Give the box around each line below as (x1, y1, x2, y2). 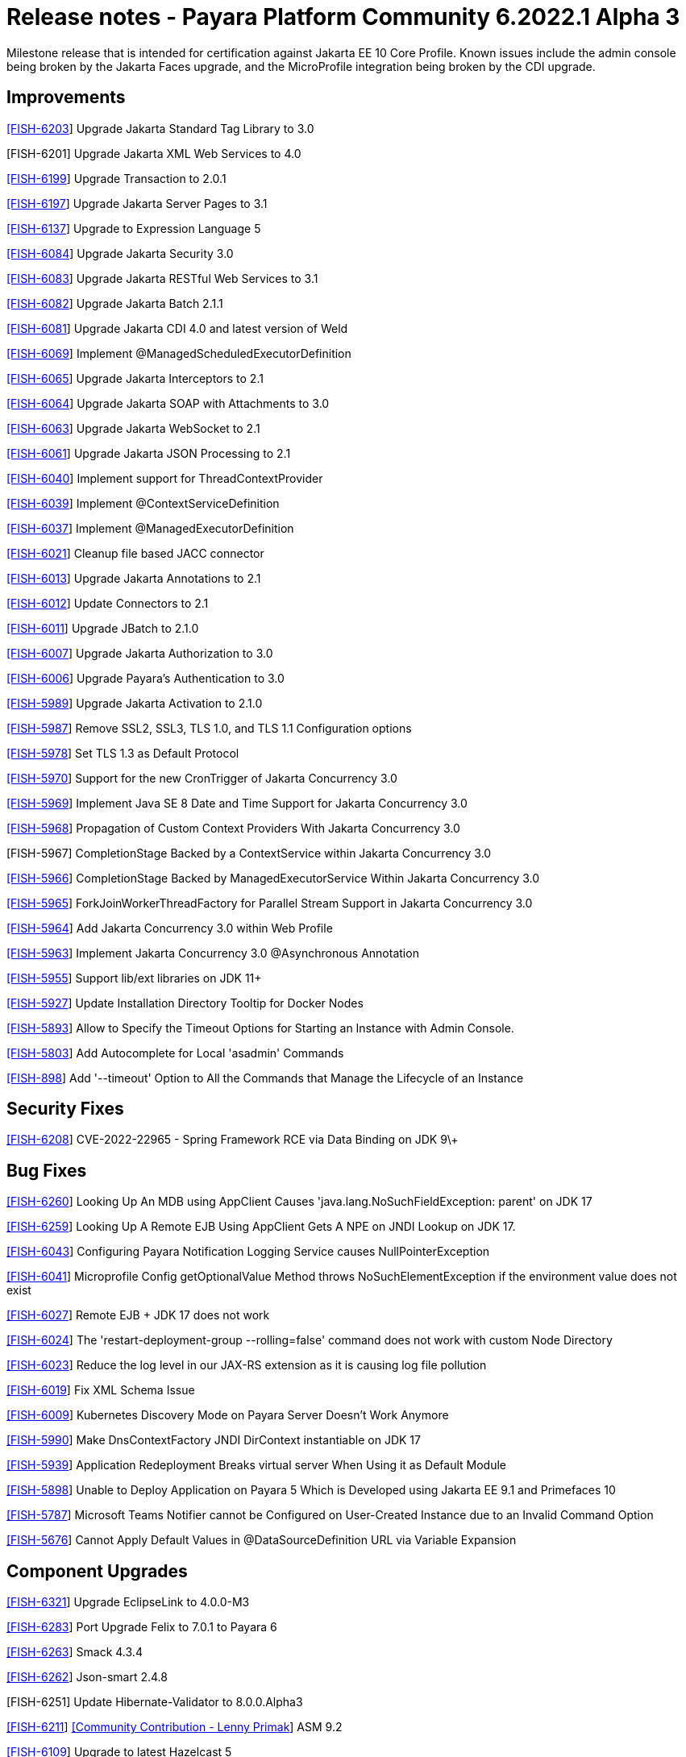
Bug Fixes (6, 1160, 87, 1181)
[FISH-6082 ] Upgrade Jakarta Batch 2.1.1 (6, 296, 223, 310)
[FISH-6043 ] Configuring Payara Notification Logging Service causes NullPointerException (6, 1244, 490, 1259)
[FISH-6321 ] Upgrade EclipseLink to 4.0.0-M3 (6, 1595, 250, 1610)
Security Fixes (6, 1099, 124, 1119)
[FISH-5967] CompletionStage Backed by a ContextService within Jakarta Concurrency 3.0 (6, 845, 492, 860)
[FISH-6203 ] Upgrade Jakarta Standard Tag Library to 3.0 (6, 121, 314, 135)
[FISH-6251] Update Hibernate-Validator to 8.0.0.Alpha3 (6, 1695, 303, 1709)
